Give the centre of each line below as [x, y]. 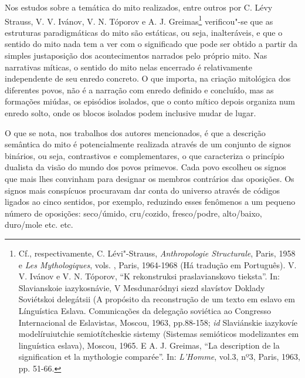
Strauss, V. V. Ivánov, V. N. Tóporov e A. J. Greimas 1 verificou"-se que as [139, 20]
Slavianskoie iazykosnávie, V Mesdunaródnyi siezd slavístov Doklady [142, 287]
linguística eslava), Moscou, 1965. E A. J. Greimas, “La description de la [149, 345]
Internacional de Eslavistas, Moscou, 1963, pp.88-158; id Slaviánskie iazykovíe [158, 322]
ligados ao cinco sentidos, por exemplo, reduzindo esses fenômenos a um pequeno [150, 202]
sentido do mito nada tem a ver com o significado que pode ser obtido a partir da [151, 44]
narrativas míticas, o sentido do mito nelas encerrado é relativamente [129, 67]
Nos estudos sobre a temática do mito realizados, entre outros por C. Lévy [139, 7]
